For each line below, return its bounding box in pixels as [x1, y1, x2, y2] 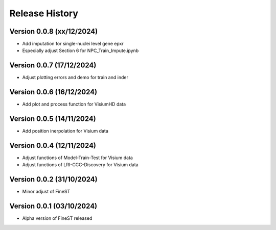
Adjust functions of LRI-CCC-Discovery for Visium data [22, 162, 139, 168]
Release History [9, 8, 79, 19]
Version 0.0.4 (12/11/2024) [9, 141, 97, 150]
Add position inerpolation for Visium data [22, 128, 108, 134]
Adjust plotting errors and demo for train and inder [22, 74, 129, 81]
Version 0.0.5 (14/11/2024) [9, 115, 97, 123]
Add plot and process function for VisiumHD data [22, 101, 126, 107]
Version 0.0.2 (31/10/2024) [9, 175, 98, 184]
